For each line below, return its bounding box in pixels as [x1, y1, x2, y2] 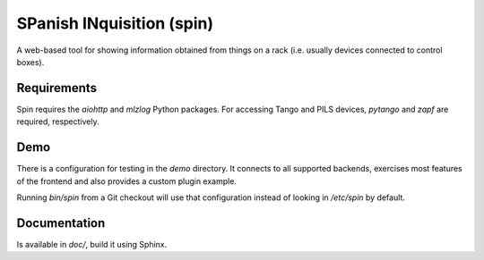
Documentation [16, 215, 106, 231]
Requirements [16, 80, 98, 96]
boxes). [16, 56, 45, 67]
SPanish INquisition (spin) [16, 13, 214, 33]
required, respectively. [16, 116, 99, 127]
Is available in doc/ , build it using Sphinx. [16, 239, 168, 249]
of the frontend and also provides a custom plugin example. [16, 175, 238, 187]
